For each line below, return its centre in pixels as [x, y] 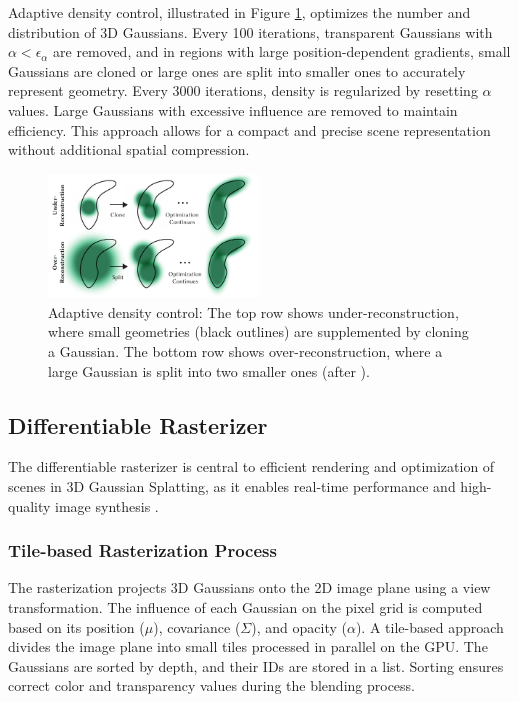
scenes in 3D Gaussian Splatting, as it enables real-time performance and [232, 486]
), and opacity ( [299, 626]
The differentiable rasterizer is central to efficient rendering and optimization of [251, 466]
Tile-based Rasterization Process [142, 550]
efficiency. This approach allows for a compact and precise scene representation [249, 129]
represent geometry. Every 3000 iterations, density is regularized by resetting [243, 90]
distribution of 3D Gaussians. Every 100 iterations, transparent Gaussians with [250, 31]
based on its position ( [76, 626]
